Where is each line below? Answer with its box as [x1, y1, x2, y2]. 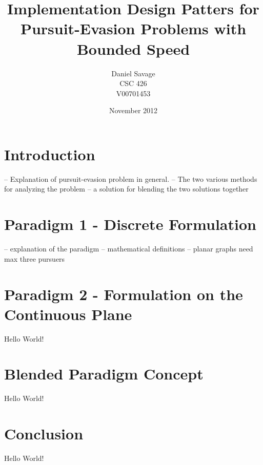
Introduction [4, 143, 95, 164]
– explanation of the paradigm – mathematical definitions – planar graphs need [4, 243, 253, 254]
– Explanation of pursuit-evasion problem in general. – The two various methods [4, 173, 257, 184]
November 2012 [109, 105, 158, 116]
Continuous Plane [4, 303, 132, 324]
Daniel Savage [111, 68, 155, 78]
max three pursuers [4, 253, 65, 264]
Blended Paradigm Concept [4, 363, 204, 384]
